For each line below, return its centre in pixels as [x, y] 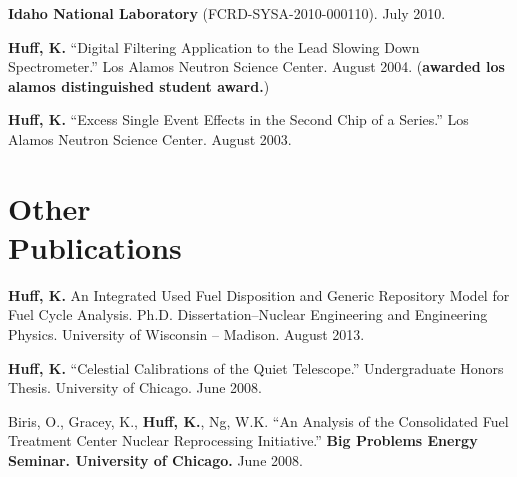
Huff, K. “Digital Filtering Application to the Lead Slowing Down [214, 46]
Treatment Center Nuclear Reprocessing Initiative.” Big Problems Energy [243, 440]
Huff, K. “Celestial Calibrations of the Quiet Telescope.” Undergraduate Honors [256, 367]
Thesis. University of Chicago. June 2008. [135, 387]
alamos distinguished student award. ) [139, 85]
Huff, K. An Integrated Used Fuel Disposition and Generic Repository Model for [259, 294]
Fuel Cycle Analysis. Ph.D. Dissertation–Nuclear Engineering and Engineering [248, 314]
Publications [95, 246]
